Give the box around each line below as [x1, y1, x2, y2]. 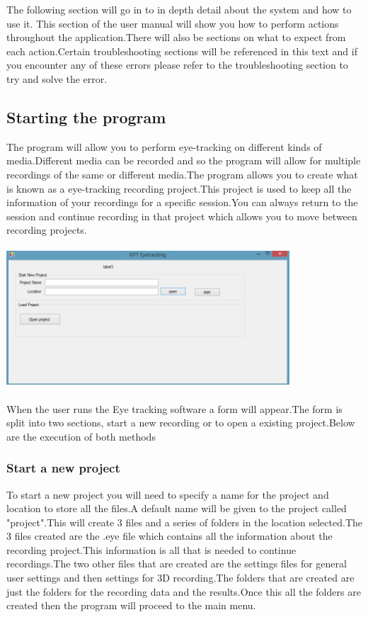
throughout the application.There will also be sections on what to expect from [6, 30, 346, 45]
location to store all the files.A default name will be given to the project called [6, 501, 347, 516]
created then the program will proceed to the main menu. [6, 598, 256, 613]
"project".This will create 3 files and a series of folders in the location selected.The [6, 514, 362, 529]
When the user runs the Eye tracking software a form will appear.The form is [6, 401, 343, 416]
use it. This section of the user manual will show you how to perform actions [6, 16, 339, 30]
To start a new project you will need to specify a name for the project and [6, 487, 329, 502]
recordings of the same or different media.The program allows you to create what [6, 166, 358, 181]
